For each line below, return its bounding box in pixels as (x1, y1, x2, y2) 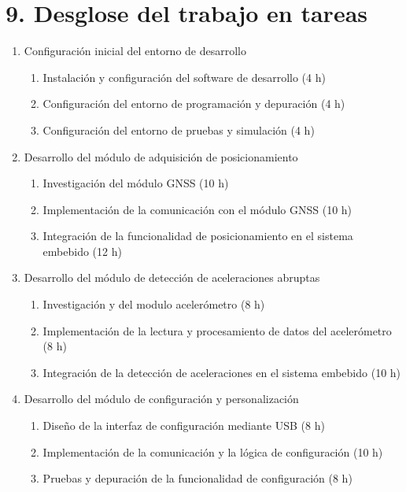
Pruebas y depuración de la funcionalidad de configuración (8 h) (42, 470, 352, 486)
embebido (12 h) (42, 242, 122, 259)
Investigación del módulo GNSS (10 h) (42, 175, 229, 191)
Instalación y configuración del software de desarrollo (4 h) (42, 68, 326, 85)
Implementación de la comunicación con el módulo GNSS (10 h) (42, 201, 352, 217)
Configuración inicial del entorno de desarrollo (24, 43, 247, 59)
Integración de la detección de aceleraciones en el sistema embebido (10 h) (42, 364, 401, 380)
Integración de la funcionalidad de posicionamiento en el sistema (42, 228, 353, 244)
